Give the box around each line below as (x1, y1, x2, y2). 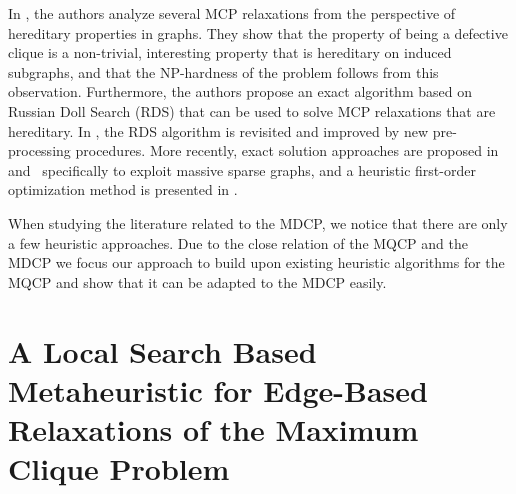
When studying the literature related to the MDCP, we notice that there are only (8, 212, 508, 233)
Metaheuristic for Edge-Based (8, 369, 428, 410)
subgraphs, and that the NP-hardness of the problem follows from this (8, 61, 439, 82)
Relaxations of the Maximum (8, 408, 419, 449)
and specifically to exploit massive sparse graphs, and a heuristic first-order (8, 159, 476, 180)
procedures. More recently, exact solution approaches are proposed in (75, 140, 499, 161)
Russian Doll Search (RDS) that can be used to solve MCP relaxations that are (8, 100, 496, 121)
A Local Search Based (8, 330, 317, 371)
